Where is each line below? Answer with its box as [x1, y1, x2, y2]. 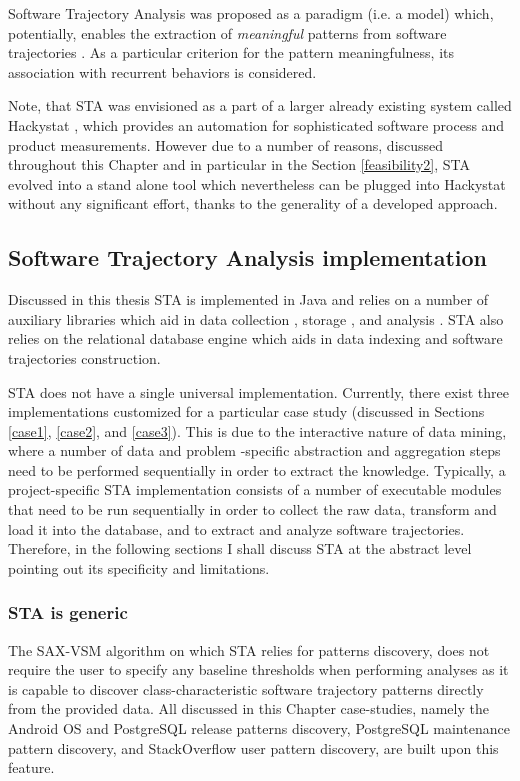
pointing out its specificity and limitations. [8, 557, 270, 578]
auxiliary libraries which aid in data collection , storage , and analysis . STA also [8, 308, 504, 329]
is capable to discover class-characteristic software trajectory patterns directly [8, 678, 484, 699]
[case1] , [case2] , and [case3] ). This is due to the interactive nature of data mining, [8, 420, 507, 441]
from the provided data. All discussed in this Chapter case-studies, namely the [8, 698, 489, 719]
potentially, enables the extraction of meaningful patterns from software [8, 22, 447, 43]
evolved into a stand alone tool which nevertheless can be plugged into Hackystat [8, 173, 506, 194]
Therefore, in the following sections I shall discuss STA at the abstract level [8, 538, 472, 559]
